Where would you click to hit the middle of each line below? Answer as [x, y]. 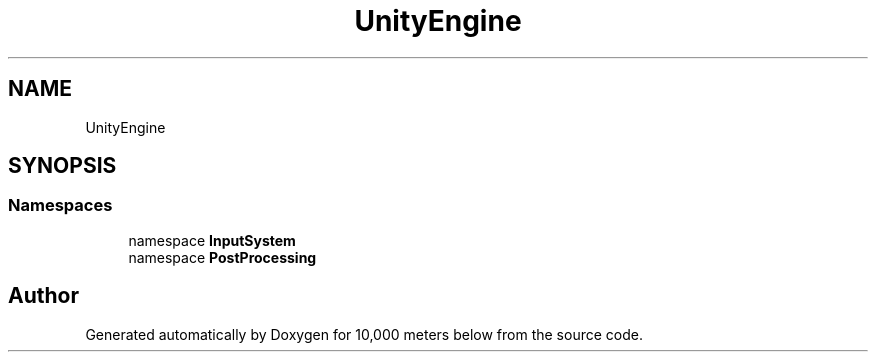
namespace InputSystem [212, 240]
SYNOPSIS [62, 166]
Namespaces [60, 205]
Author [43, 296]
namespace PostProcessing [222, 257]
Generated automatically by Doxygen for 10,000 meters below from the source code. [364, 334]
